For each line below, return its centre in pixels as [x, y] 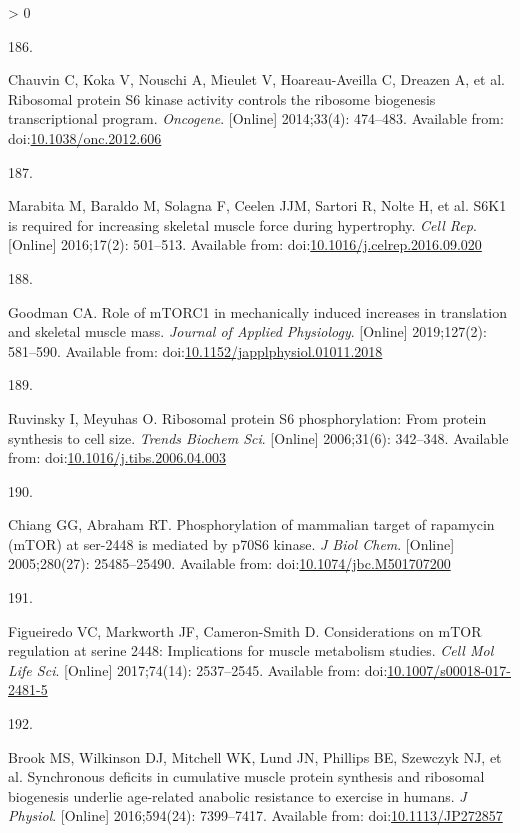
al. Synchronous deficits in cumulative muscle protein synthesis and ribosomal [246, 776]
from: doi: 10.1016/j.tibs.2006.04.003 [117, 457]
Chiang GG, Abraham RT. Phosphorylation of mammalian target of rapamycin [251, 524]
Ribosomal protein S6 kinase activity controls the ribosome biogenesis [222, 98]
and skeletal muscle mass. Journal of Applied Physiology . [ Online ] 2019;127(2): [247, 331]
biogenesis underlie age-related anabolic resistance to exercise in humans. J [237, 795]
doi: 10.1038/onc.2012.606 [85, 137]
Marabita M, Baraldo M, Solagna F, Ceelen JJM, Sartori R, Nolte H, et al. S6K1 [257, 205]
